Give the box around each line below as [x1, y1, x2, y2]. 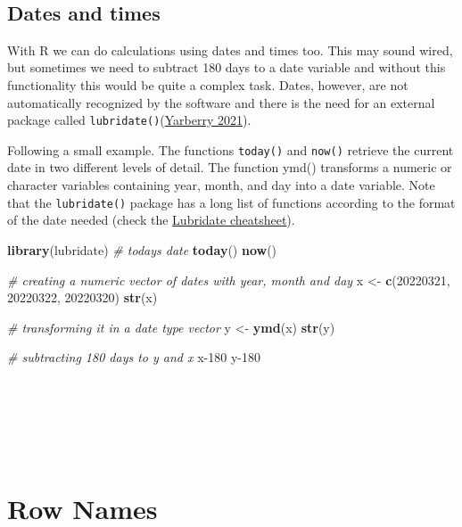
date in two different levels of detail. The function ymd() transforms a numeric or [7, 158, 452, 177]
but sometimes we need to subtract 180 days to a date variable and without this [7, 58, 446, 77]
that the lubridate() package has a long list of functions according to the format [7, 193, 456, 211]
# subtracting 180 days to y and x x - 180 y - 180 [7, 348, 260, 366]
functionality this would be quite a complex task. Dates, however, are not [7, 75, 408, 94]
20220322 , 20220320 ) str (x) [7, 288, 158, 307]
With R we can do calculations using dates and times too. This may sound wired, [7, 40, 453, 59]
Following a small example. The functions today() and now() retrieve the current [7, 140, 454, 159]
